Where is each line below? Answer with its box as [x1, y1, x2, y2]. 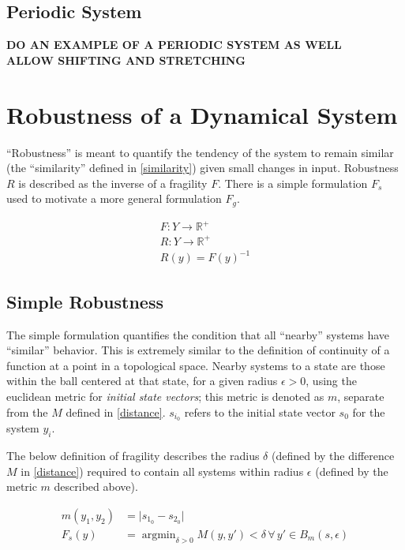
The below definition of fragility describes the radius [6, 447, 260, 464]
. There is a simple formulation [218, 174, 368, 191]
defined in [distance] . [66, 403, 166, 420]
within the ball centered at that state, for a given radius [6, 372, 278, 389]
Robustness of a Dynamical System [6, 98, 398, 130]
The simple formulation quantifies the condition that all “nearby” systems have [6, 326, 390, 342]
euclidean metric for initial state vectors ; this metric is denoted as [6, 387, 324, 404]
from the [6, 403, 48, 420]
